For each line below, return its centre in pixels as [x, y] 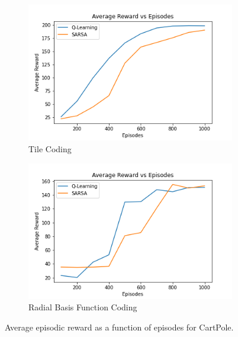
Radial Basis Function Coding [83, 307]
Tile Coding [50, 148]
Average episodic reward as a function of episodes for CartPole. [119, 327]
